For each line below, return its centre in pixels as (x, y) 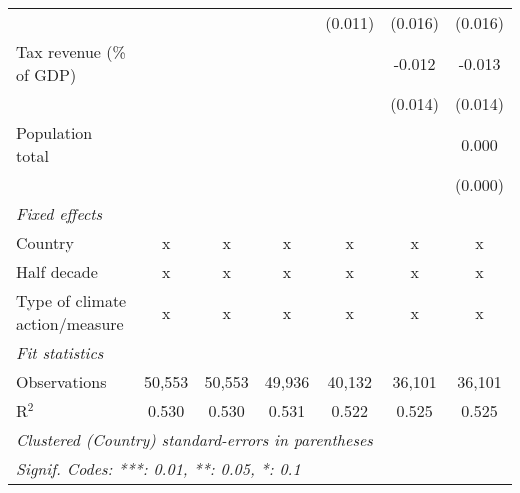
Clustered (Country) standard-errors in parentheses (194, 439)
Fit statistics (60, 352)
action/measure (70, 323)
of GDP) (46, 74)
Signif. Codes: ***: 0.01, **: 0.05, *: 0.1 (158, 468)
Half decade (57, 271)
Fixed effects (59, 213)
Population (54, 132)
